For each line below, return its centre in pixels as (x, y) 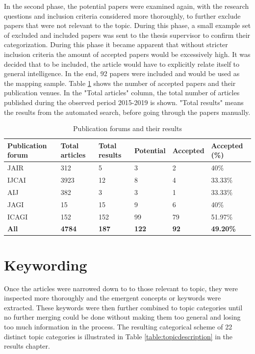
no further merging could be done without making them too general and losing (122, 317)
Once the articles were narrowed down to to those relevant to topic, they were (121, 288)
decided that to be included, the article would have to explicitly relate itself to (122, 64)
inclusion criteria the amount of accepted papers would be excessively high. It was (127, 54)
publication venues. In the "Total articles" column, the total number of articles (122, 93)
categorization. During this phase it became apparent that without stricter (116, 44)
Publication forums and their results (127, 128)
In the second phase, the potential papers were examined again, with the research (127, 6)
